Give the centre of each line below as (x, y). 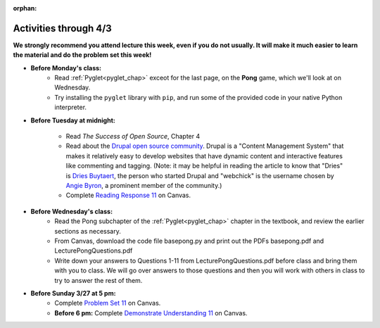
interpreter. (71, 107)
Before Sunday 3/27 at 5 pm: (73, 293)
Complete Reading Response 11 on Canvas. (128, 195)
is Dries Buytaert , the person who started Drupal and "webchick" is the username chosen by (200, 175)
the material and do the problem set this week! (82, 55)
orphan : (25, 8)
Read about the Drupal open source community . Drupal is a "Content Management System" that (205, 146)
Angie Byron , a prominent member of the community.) (144, 185)
